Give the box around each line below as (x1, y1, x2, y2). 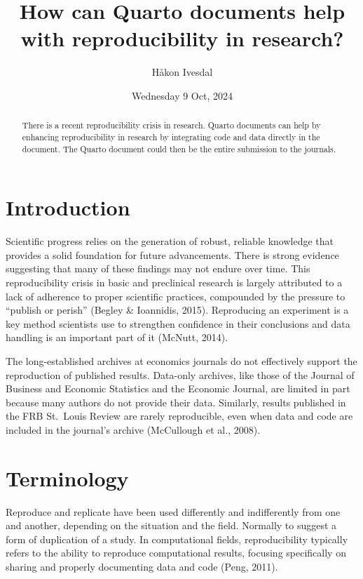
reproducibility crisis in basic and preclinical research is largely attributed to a (6, 274, 343, 289)
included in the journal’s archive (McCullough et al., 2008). (6, 422, 261, 437)
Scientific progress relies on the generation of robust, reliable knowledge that (6, 234, 334, 248)
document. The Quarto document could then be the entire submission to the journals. (22, 142, 336, 154)
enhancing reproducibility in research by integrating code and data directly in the (22, 131, 320, 142)
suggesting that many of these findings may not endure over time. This (6, 261, 310, 276)
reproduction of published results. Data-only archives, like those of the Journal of (6, 367, 355, 382)
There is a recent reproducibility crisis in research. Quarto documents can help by (22, 119, 321, 131)
